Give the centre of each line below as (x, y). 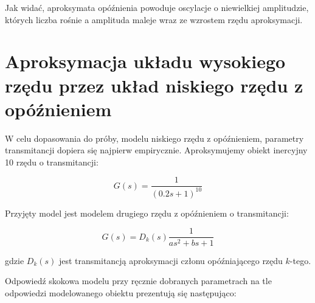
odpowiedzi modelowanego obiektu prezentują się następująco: (121, 292)
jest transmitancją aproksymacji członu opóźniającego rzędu (171, 260)
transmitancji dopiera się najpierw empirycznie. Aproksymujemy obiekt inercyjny (156, 150)
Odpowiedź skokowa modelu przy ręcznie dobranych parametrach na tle (138, 281)
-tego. (300, 260)
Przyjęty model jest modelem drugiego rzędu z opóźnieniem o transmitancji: (147, 213)
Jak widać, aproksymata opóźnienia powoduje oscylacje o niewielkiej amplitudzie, (157, 7)
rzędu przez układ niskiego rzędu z (154, 85)
